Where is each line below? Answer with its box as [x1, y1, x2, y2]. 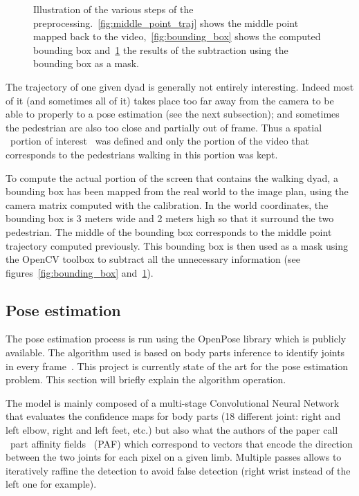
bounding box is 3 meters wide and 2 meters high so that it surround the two [6, 211, 334, 226]
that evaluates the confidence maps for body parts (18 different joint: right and [6, 409, 341, 423]
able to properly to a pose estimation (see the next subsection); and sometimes [6, 107, 340, 121]
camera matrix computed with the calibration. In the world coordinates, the [6, 197, 329, 212]
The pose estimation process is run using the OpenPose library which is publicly [6, 331, 347, 346]
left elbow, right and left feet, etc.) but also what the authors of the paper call [6, 423, 338, 437]
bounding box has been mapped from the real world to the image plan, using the [6, 184, 349, 199]
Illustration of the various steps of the [33, 2, 194, 16]
